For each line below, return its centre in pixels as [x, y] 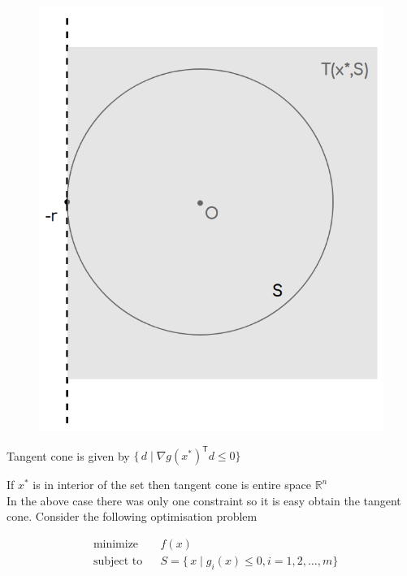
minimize [116, 545]
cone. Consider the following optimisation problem [132, 516]
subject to [118, 562]
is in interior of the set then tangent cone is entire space [172, 485]
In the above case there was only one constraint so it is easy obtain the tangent [204, 500]
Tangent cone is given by [68, 455]
